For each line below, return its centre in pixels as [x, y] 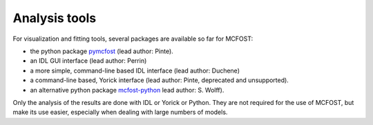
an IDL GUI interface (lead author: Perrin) [88, 61]
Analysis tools [55, 18]
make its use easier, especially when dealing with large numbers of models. [120, 112]
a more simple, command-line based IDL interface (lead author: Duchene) [135, 70]
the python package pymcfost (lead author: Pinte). [102, 51]
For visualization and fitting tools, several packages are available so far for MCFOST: [133, 39]
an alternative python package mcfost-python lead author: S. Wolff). [127, 90]
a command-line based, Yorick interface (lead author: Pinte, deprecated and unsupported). [160, 80]
